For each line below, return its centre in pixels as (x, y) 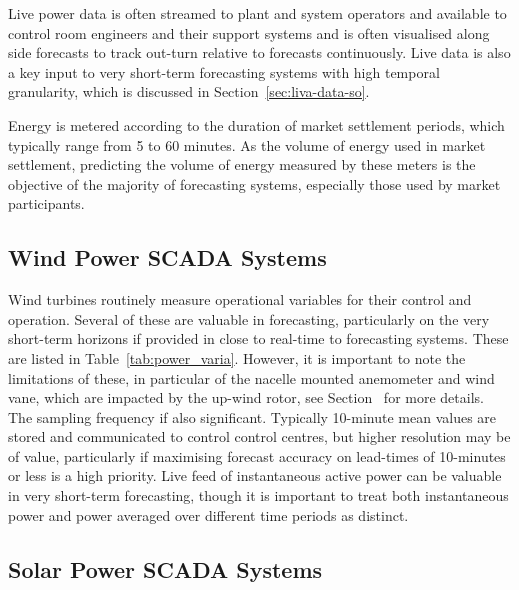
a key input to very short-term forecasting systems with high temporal (224, 71)
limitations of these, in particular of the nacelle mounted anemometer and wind (251, 377)
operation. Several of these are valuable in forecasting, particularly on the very (249, 318)
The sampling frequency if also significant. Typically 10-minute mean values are (252, 416)
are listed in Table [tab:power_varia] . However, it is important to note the (237, 357)
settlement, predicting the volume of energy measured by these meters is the (242, 164)
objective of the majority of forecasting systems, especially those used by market (254, 183)
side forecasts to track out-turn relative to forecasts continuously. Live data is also (259, 52)
